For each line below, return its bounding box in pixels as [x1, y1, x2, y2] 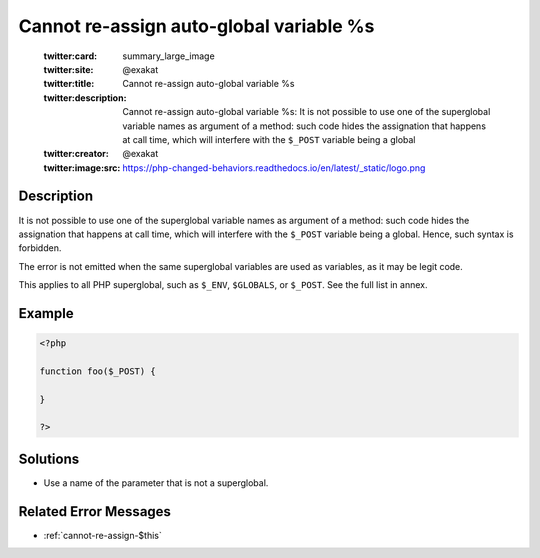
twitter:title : [43, 78, 95, 90]
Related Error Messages [18, 503, 172, 520]
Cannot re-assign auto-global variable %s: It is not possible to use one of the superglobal [122, 106, 491, 118]
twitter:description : [43, 91, 127, 104]
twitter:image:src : [43, 161, 121, 174]
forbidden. [18, 242, 62, 254]
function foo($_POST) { [39, 365, 157, 377]
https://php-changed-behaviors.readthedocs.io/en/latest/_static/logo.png [122, 161, 426, 174]
